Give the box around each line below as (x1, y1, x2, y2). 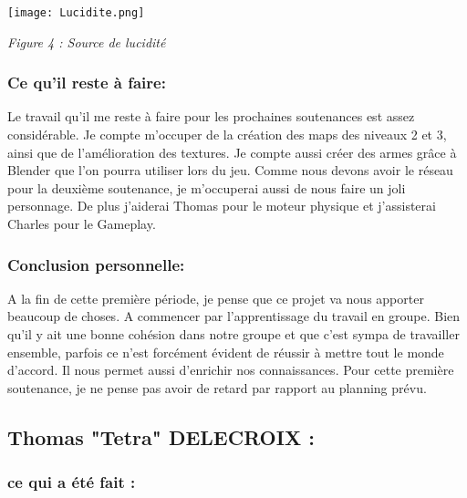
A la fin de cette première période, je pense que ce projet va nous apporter (7, 288, 424, 307)
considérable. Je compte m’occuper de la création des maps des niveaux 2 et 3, (7, 125, 447, 144)
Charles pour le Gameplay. (7, 214, 156, 233)
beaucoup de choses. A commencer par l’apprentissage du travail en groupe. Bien (7, 306, 461, 326)
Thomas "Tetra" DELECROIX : (7, 422, 315, 451)
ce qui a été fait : (7, 471, 136, 493)
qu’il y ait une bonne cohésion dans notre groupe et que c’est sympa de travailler (7, 325, 460, 344)
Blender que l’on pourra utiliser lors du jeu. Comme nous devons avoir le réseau (7, 161, 453, 180)
